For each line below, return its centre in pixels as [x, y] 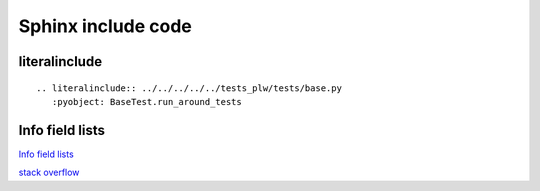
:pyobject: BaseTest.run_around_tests [146, 101]
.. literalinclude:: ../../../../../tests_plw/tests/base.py [189, 88]
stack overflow [49, 172]
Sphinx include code [105, 26]
